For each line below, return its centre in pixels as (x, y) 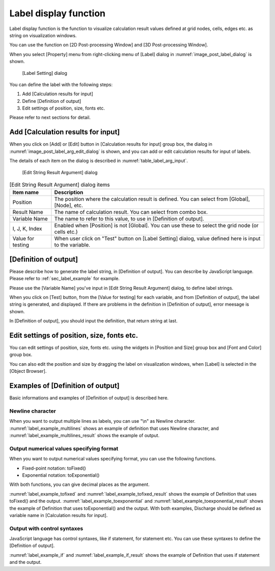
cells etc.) (66, 232)
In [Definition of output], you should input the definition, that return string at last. (93, 321)
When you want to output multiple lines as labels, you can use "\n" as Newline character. (102, 421)
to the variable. (72, 245)
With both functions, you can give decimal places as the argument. (79, 484)
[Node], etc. (69, 205)
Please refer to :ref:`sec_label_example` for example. (64, 279)
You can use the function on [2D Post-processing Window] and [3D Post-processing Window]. (109, 45)
